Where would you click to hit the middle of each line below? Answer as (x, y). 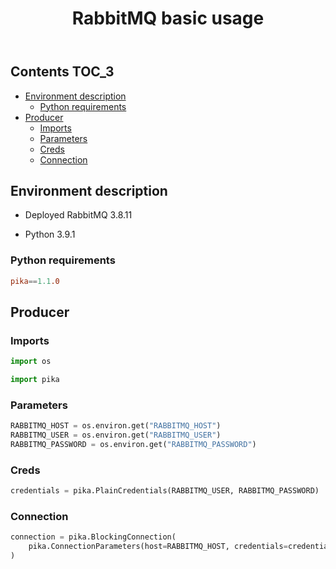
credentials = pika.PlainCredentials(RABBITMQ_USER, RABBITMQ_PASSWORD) (165, 491)
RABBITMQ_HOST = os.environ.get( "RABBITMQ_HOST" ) (116, 426)
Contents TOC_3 (62, 72)
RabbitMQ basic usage (168, 18)
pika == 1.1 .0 (35, 281)
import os (31, 362)
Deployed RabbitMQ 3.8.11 (78, 215)
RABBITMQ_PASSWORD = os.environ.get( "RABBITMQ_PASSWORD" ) (133, 445)
